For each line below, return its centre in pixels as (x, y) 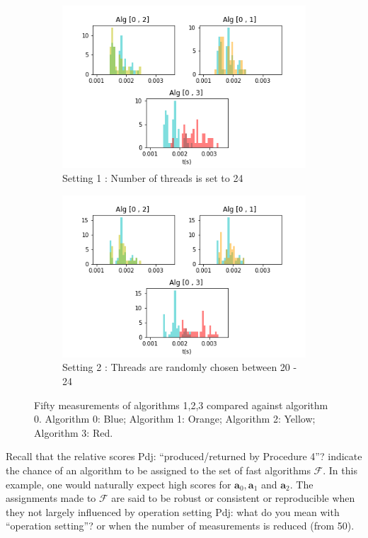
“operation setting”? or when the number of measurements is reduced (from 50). (180, 526)
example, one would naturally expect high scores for (119, 484)
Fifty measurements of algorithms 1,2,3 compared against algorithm (181, 405)
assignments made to (51, 498)
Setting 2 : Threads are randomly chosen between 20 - (180, 367)
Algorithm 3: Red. (74, 432)
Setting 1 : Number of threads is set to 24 (153, 177)
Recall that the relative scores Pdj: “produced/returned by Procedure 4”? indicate (184, 456)
